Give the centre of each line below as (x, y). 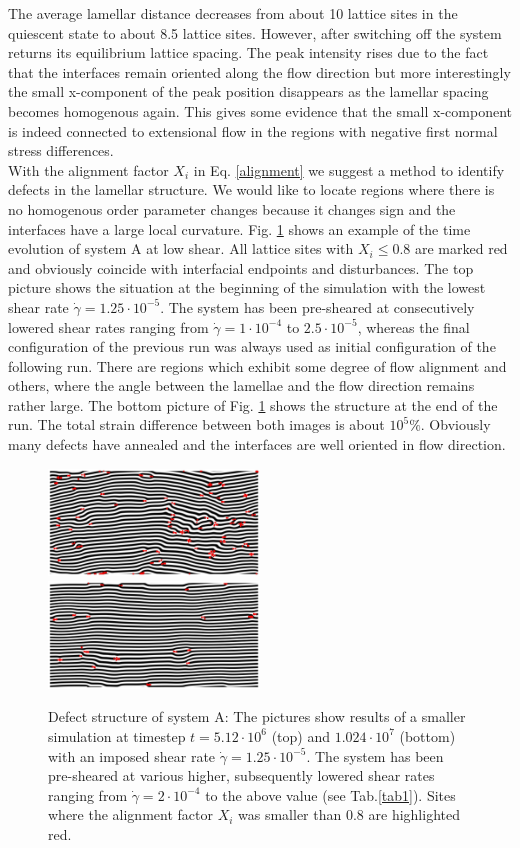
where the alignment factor (130, 814)
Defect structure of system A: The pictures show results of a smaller (257, 716)
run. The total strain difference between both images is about (196, 424)
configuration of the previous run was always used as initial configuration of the (252, 346)
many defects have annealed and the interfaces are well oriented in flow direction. (257, 444)
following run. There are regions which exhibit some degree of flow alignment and (257, 365)
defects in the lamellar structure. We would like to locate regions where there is (251, 189)
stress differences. (61, 150)
